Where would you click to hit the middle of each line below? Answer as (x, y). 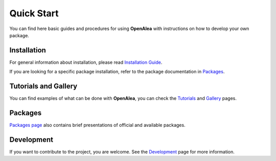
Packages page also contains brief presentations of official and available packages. (98, 125)
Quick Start (34, 13)
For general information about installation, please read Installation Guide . (86, 62)
